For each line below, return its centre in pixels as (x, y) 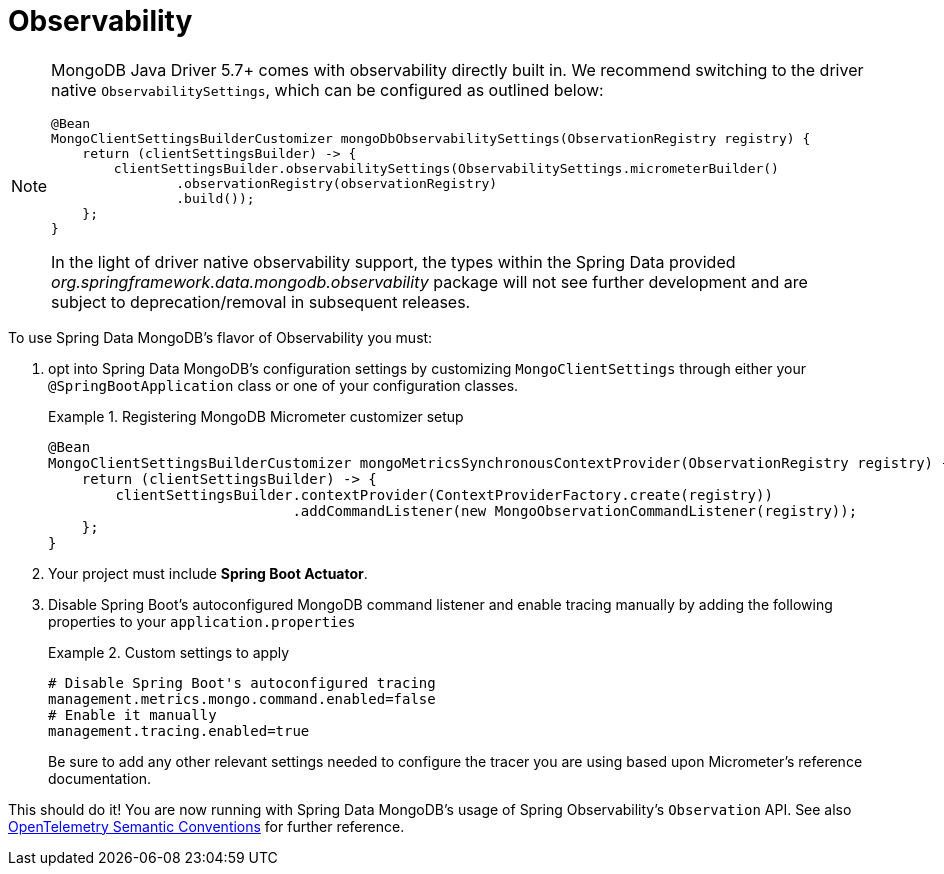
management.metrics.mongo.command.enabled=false (242, 698)
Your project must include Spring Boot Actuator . (208, 573)
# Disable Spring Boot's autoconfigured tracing (242, 682)
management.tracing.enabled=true (179, 730)
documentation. (100, 778)
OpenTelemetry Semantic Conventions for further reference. (206, 826)
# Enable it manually (132, 714)
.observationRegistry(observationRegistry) (337, 183)
